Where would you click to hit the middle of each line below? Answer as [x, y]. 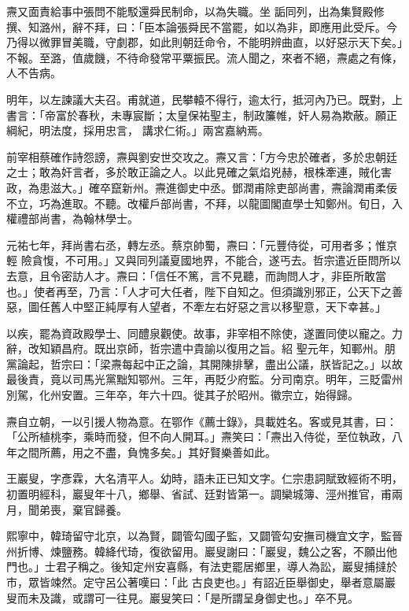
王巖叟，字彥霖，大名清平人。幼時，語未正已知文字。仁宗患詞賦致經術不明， [204, 478]
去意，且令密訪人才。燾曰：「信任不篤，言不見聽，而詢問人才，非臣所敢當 [196, 275]
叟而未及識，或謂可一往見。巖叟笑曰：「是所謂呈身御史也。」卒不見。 [182, 597]
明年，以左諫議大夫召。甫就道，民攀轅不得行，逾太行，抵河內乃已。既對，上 [204, 99]
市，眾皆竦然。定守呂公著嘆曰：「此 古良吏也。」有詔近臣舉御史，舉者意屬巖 [201, 582]
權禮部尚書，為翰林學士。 [72, 218]
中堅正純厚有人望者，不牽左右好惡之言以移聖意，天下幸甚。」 [229, 307]
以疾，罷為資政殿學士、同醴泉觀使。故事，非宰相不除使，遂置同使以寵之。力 [204, 333]
